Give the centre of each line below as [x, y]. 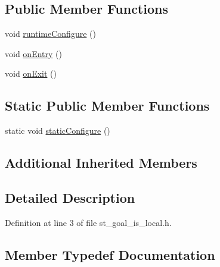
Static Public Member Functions [107, 106]
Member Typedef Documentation [110, 254]
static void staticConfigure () [58, 131]
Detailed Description [70, 197]
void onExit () [31, 73]
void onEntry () [33, 53]
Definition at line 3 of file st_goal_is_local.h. [88, 222]
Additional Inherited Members [101, 163]
